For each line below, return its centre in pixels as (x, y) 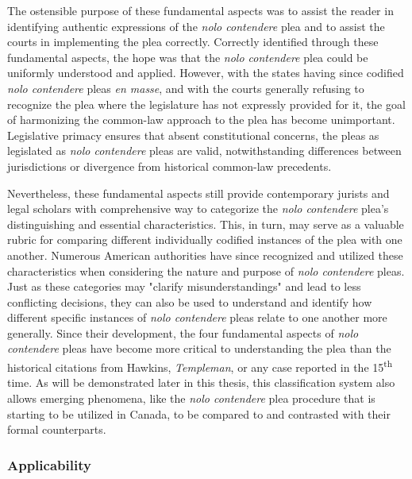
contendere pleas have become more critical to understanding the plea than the (199, 348)
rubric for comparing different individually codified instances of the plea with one (205, 240)
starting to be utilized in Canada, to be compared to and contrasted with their (199, 413)
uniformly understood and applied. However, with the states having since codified (206, 73)
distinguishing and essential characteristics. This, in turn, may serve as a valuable (206, 224)
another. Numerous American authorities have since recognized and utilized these (205, 255)
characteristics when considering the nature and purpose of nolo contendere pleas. (206, 270)
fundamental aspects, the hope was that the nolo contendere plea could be (188, 57)
